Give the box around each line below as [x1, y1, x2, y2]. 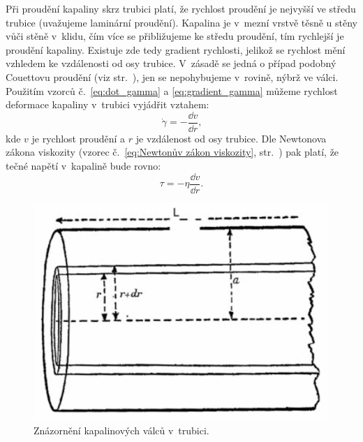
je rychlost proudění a [31, 131, 126, 145]
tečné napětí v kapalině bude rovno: [6, 159, 161, 172]
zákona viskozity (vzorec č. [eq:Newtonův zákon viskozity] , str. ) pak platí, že [6, 145, 339, 159]
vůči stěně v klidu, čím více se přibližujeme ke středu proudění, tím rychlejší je [6, 29, 344, 43]
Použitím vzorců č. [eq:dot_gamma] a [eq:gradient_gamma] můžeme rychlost [6, 83, 338, 98]
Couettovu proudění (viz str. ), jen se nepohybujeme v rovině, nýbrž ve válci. [6, 69, 339, 84]
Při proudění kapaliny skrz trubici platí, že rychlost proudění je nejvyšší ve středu [6, 1, 356, 15]
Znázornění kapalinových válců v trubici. [34, 422, 209, 437]
